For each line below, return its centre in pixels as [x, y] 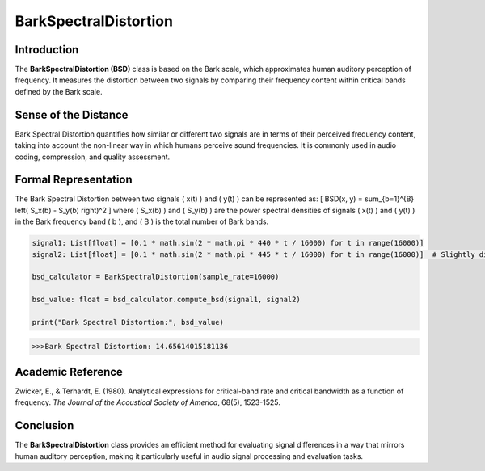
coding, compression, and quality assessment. [93, 157]
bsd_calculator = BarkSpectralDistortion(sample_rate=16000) [156, 277]
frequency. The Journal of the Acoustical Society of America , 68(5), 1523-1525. [148, 402]
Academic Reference [69, 372]
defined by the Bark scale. [59, 91]
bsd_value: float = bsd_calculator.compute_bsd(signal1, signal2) [166, 300]
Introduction [47, 50]
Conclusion [44, 425]
